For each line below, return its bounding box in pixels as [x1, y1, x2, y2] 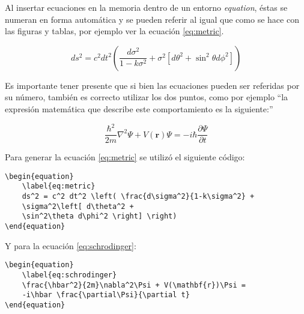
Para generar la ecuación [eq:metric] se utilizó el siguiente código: [5, 151, 245, 163]
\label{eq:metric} [22, 182, 96, 191]
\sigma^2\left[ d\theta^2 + [22, 202, 134, 211]
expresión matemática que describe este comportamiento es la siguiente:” [5, 102, 273, 115]
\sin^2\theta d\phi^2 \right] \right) [22, 212, 177, 221]
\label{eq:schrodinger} [22, 270, 117, 279]
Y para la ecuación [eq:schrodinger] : [5, 239, 136, 252]
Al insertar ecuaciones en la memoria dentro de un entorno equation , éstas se [5, 1, 288, 13]
